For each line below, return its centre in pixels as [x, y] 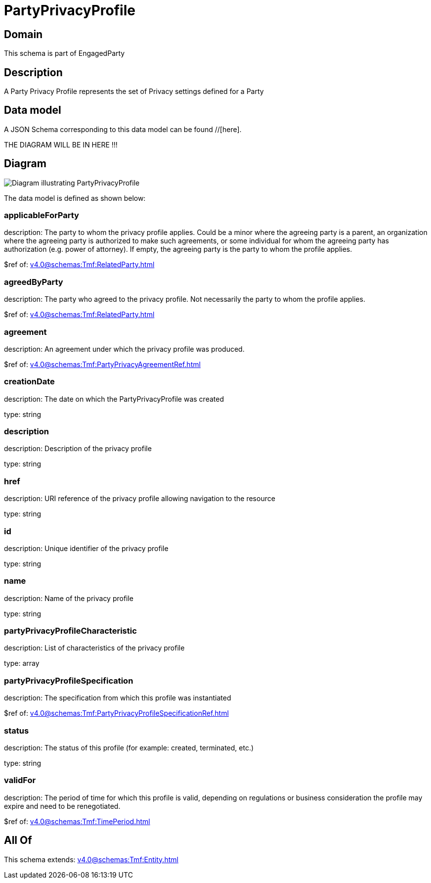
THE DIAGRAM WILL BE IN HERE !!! [61, 144]
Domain [23, 34]
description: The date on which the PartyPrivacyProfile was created [114, 399]
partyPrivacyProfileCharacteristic [70, 631]
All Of [18, 840]
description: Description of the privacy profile [78, 449]
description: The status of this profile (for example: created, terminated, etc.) [129, 747]
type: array [22, 663]
